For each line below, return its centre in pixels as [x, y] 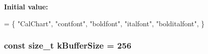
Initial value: [26, 6]
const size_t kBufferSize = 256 [68, 45]
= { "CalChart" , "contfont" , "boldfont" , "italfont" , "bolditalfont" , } [104, 23]
